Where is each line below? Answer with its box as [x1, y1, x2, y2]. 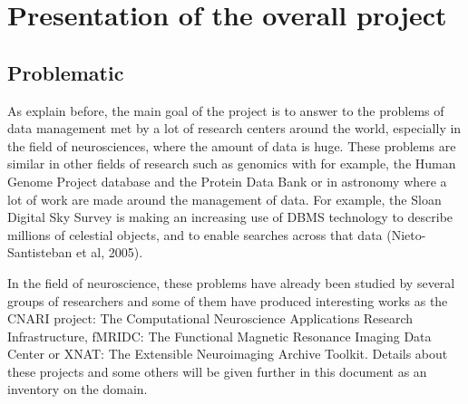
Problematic [7, 58, 124, 86]
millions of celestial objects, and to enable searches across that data [7, 225, 383, 244]
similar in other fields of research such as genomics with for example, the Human [7, 154, 456, 173]
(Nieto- [386, 225, 426, 244]
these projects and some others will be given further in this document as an [7, 361, 427, 380]
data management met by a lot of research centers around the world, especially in [7, 119, 462, 138]
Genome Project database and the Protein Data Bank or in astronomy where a [7, 171, 447, 190]
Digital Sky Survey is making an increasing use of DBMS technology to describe [7, 207, 453, 226]
